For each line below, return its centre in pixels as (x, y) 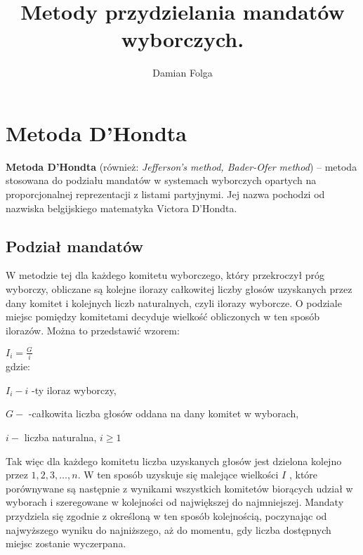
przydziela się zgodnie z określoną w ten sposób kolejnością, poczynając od (166, 515)
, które (303, 475)
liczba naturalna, (60, 437)
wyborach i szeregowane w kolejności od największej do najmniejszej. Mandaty (175, 502)
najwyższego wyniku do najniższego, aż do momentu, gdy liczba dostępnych (169, 529)
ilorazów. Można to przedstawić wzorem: (93, 330)
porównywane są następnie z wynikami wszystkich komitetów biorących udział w (179, 488)
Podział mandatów (75, 246)
